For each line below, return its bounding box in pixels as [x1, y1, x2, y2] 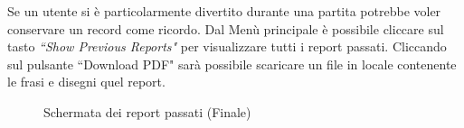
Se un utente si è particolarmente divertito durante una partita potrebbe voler [7, 2, 441, 20]
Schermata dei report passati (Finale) [43, 102, 251, 121]
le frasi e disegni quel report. [7, 72, 166, 91]
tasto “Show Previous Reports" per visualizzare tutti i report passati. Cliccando [7, 37, 447, 56]
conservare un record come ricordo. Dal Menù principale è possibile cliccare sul [7, 19, 444, 38]
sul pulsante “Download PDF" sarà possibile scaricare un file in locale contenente [7, 54, 457, 73]
